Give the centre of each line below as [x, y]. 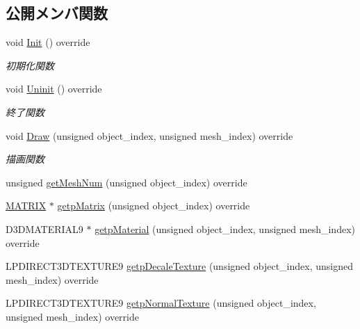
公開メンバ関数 [57, 13]
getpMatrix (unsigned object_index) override [154, 206]
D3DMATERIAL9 [44, 228]
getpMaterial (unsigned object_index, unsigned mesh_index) [225, 228]
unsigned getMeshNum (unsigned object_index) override [126, 182]
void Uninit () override [54, 89]
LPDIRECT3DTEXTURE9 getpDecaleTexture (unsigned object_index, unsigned [179, 266]
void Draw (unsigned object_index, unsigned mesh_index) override [149, 135]
